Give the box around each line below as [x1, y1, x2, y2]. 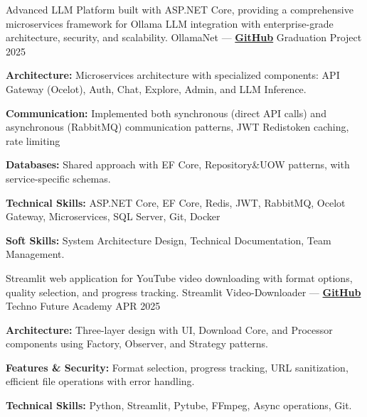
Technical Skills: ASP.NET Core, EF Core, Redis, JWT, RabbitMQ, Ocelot [6, 195, 346, 210]
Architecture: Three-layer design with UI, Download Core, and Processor [6, 322, 333, 337]
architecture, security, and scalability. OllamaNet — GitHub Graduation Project [6, 30, 362, 45]
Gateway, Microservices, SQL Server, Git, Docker [6, 209, 220, 224]
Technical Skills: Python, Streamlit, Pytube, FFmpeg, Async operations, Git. [6, 398, 352, 413]
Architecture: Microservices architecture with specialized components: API [6, 67, 340, 82]
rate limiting [6, 133, 60, 148]
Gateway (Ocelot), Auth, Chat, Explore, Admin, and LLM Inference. [6, 81, 307, 96]
